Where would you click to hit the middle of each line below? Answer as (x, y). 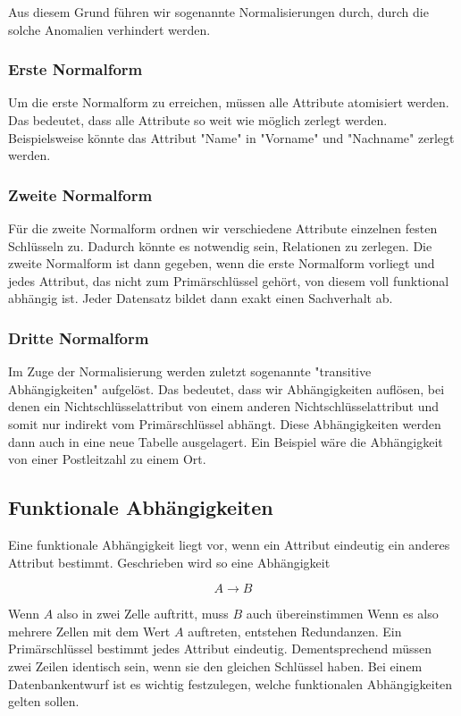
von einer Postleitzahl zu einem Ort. (107, 459)
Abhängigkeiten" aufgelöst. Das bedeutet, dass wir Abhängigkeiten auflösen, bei (226, 388)
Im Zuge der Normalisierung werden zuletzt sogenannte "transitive (190, 371)
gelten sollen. (44, 701)
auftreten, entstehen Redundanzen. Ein (295, 631)
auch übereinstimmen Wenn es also (342, 614)
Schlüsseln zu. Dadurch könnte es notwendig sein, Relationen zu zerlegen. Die (220, 245)
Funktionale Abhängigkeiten (141, 507)
